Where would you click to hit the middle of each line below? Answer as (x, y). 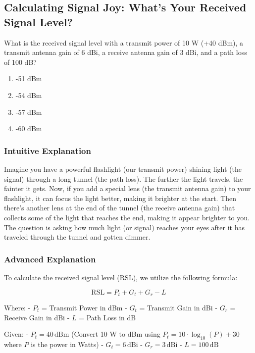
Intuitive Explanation (48, 150)
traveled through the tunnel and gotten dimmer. (77, 237)
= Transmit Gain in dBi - (178, 307)
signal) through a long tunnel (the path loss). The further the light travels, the (124, 178)
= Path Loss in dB (107, 317)
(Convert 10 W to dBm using (116, 334)
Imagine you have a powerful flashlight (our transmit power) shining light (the (123, 169)
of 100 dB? (20, 62)
